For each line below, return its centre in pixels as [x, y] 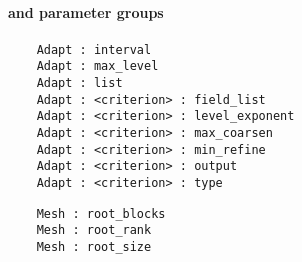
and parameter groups [86, 12]
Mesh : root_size [94, 246]
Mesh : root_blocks [101, 213]
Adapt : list [79, 82]
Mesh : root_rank [94, 230]
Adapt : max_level [97, 66]
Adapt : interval [94, 49]
